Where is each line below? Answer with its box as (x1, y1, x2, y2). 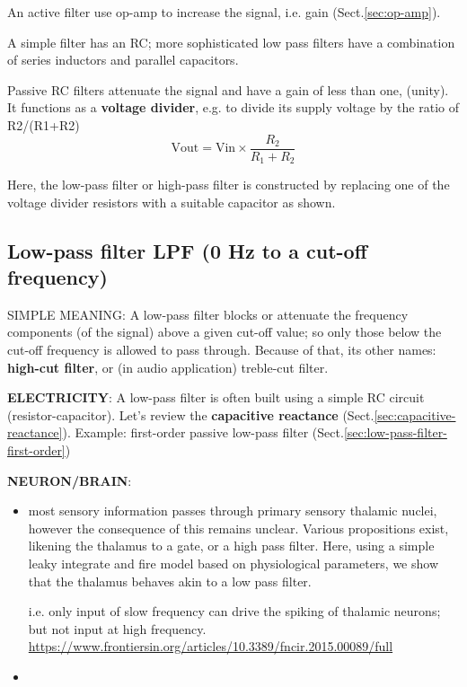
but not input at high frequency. (28, 619, 207, 638)
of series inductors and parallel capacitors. (7, 50, 239, 69)
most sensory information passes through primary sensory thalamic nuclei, (28, 501, 437, 520)
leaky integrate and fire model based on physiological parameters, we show (28, 553, 439, 572)
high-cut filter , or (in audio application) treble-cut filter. (7, 357, 329, 376)
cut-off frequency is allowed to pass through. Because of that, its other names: (7, 340, 436, 359)
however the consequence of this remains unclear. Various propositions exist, (28, 518, 449, 537)
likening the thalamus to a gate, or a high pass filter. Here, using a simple (28, 536, 435, 555)
